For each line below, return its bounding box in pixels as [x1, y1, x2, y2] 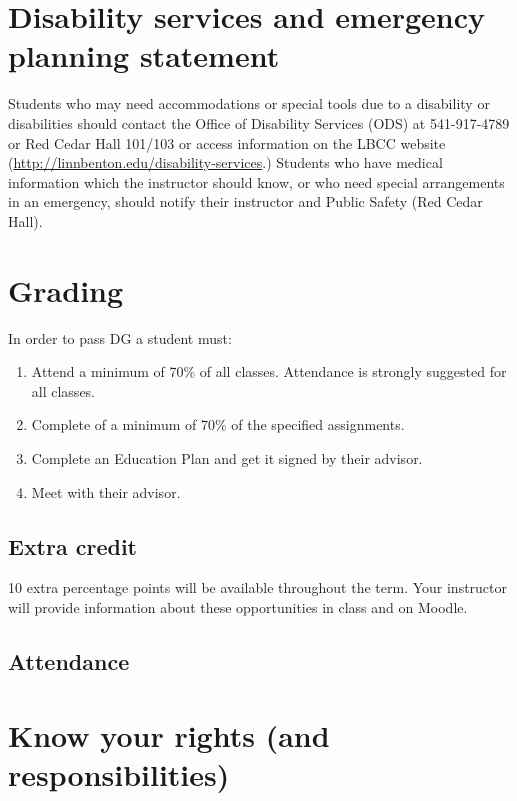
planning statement [8, 35, 280, 76]
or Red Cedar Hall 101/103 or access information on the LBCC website [8, 132, 446, 153]
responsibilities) [8, 753, 230, 794]
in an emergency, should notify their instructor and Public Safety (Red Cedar [8, 191, 483, 212]
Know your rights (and [8, 714, 330, 755]
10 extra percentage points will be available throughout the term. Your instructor [8, 577, 508, 598]
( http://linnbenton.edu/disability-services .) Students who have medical [8, 152, 443, 173]
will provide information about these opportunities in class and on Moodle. [8, 596, 468, 617]
